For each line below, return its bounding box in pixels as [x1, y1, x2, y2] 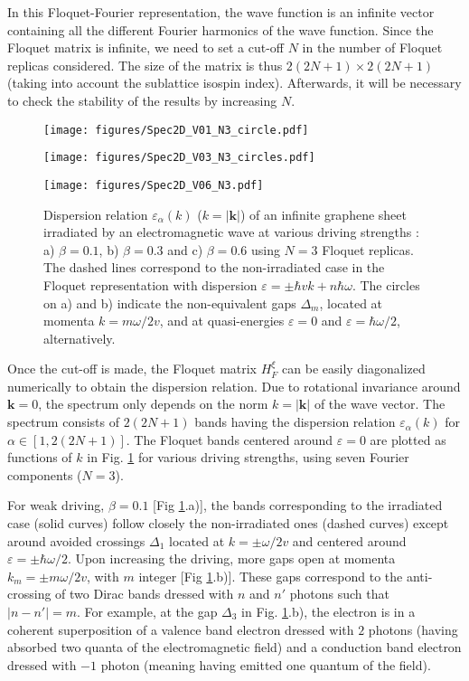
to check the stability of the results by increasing [7, 90, 277, 109]
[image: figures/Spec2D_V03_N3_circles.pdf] [43, 151, 315, 165]
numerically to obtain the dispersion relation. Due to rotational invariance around [7, 376, 461, 395]
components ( [7, 465, 82, 484]
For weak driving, [7, 496, 105, 515]
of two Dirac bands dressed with [55, 584, 234, 603]
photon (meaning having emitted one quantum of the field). [100, 655, 431, 674]
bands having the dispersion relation [194, 412, 396, 431]
